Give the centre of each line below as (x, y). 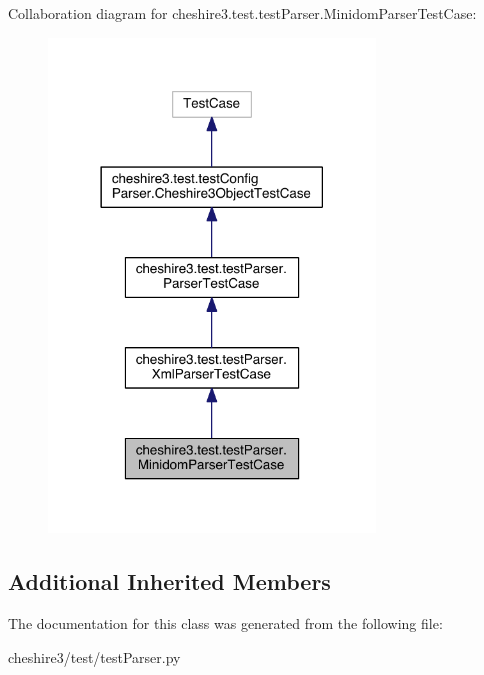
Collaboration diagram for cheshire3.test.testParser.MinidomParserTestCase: (242, 13)
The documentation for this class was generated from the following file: (225, 622)
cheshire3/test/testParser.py (94, 656)
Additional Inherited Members (169, 581)
